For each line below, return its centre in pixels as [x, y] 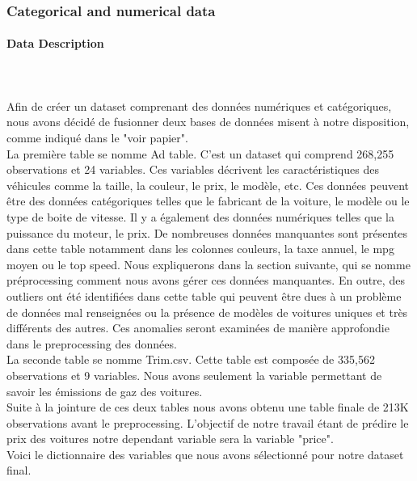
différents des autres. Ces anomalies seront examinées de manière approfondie [198, 328]
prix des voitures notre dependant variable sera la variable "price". [170, 439]
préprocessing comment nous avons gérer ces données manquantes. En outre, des [206, 280]
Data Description [55, 43]
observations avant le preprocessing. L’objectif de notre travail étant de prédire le [208, 422]
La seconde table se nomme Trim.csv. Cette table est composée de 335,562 [191, 359]
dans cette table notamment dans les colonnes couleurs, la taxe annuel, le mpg [200, 249]
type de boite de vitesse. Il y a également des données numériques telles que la [200, 216]
